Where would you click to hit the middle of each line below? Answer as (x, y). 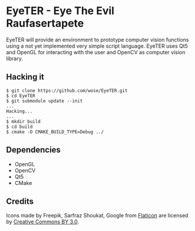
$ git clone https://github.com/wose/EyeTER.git (67, 90)
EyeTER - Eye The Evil (60, 11)
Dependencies (33, 150)
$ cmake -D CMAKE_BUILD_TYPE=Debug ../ (55, 132)
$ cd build (19, 127)
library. (15, 58)
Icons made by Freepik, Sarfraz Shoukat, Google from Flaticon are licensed (97, 216)
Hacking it (25, 77)
